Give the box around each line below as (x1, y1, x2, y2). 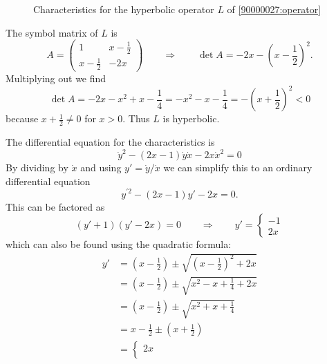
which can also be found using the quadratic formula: (6, 237, 232, 251)
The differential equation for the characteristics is (6, 134, 215, 149)
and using (80, 160, 122, 175)
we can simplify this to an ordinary (163, 160, 312, 175)
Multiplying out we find (6, 71, 106, 85)
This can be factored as (6, 199, 105, 213)
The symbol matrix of (6, 25, 98, 39)
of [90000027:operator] (227, 2, 321, 16)
